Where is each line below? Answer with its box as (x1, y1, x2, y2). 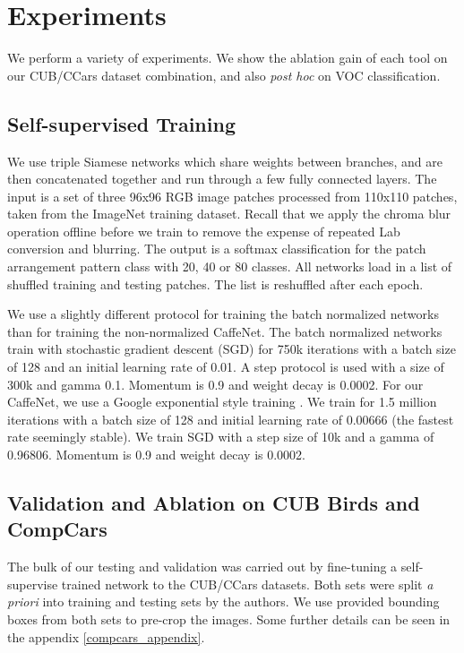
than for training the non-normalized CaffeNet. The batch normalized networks (7, 322, 443, 340)
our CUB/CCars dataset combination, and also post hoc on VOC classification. (7, 65, 441, 84)
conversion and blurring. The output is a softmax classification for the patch (7, 239, 426, 258)
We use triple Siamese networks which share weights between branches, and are (7, 151, 443, 170)
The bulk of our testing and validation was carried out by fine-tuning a (7, 557, 398, 576)
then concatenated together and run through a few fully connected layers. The (7, 169, 437, 188)
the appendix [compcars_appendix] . (7, 627, 205, 646)
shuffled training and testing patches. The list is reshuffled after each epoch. (7, 274, 424, 293)
